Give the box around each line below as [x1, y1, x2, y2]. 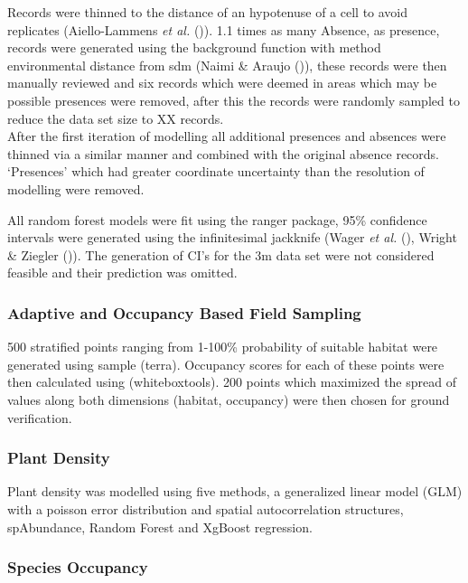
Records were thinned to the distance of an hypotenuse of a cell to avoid [7, 3, 408, 21]
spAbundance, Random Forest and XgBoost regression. [7, 517, 313, 536]
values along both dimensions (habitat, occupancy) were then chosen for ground [7, 390, 450, 409]
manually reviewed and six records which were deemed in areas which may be [7, 73, 437, 92]
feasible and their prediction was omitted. [7, 263, 238, 282]
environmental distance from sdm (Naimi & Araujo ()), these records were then [7, 55, 447, 74]
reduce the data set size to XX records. [7, 108, 224, 127]
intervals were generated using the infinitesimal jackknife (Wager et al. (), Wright [7, 228, 457, 247]
